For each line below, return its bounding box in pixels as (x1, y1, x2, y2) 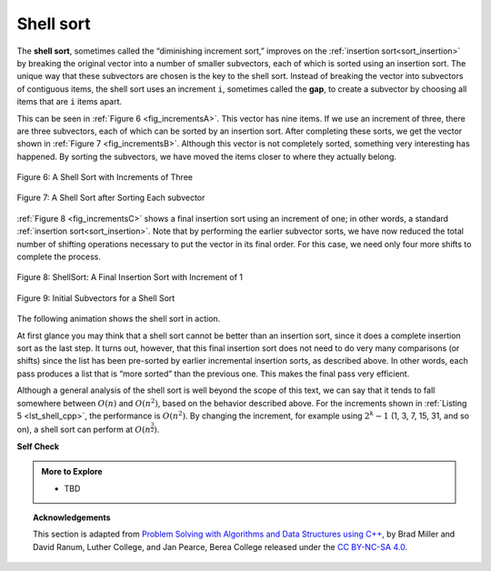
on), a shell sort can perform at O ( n (16, 424, 152, 436)
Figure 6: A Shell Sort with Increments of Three (16, 172, 193, 183)
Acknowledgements (33, 512, 111, 523)
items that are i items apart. (16, 96, 123, 107)
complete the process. (16, 251, 102, 263)
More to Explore (41, 466, 104, 477)
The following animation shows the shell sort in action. (16, 314, 221, 325)
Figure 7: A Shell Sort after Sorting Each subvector (16, 192, 205, 204)
